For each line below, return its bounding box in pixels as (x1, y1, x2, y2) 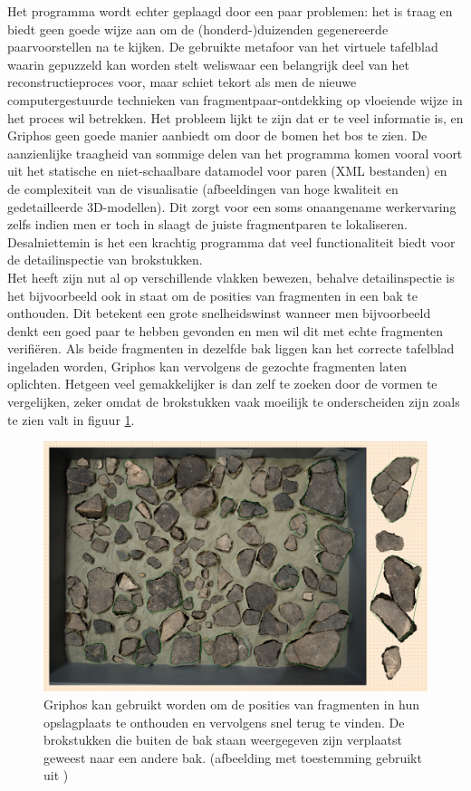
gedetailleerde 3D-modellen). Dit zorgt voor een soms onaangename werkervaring (7, 197, 457, 216)
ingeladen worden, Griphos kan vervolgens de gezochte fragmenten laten (7, 356, 408, 375)
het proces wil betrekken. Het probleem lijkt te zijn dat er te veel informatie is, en (7, 108, 464, 127)
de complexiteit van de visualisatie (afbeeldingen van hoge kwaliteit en (7, 178, 399, 198)
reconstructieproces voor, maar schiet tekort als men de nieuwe (7, 72, 357, 92)
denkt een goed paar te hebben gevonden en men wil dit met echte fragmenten (7, 321, 444, 340)
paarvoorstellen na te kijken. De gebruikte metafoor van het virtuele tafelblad (7, 37, 438, 56)
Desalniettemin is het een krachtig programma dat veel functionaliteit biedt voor (7, 232, 456, 251)
